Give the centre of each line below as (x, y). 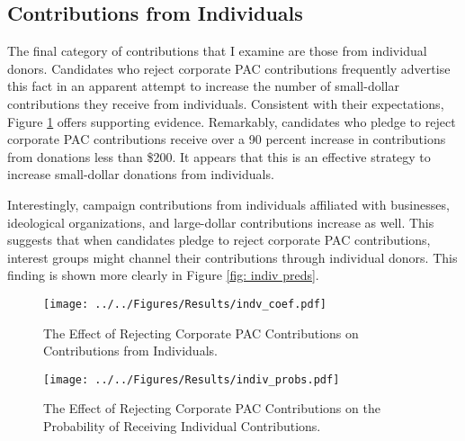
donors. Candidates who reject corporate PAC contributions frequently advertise (229, 68)
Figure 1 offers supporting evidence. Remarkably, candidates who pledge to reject (232, 121)
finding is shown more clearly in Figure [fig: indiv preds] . (163, 275)
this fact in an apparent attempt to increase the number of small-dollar (203, 86)
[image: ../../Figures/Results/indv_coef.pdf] (185, 304)
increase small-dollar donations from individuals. (141, 174)
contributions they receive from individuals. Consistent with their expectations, (226, 103)
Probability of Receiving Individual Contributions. (182, 426)
